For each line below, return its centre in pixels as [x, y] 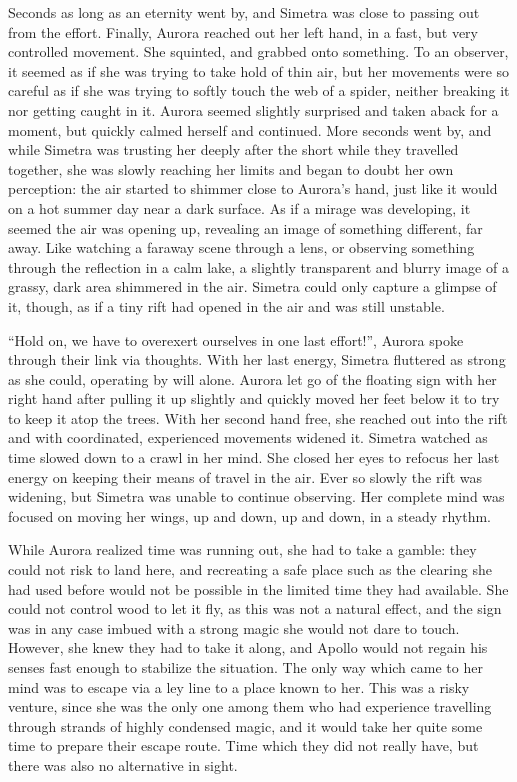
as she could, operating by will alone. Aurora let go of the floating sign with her [252, 378]
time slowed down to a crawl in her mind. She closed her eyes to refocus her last [254, 457]
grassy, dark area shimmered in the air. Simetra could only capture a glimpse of [252, 286]
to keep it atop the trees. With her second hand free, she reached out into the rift [258, 417]
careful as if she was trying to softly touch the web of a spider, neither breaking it [259, 90]
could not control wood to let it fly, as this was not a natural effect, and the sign [255, 608]
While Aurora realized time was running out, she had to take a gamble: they [242, 549]
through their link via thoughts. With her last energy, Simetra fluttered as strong [257, 359]
